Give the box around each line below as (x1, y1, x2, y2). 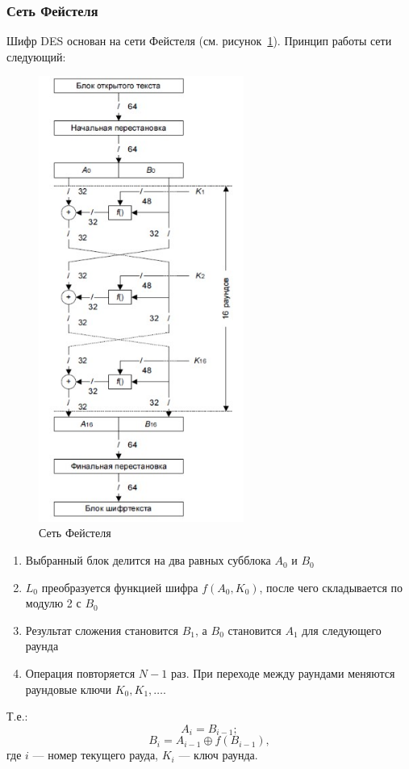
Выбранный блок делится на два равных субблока (25, 552, 271, 569)
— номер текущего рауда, (32, 746, 159, 763)
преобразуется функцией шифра (41, 578, 198, 595)
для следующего (302, 621, 382, 638)
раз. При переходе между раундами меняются (170, 665, 395, 682)
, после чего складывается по (259, 578, 403, 595)
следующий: (6, 48, 66, 65)
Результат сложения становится (25, 621, 179, 638)
